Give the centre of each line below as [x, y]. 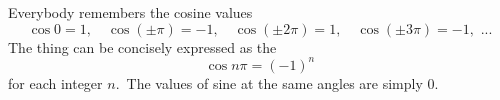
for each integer [55, 82]
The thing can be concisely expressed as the [142, 46]
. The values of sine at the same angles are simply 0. [277, 82]
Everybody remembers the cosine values [130, 12]
